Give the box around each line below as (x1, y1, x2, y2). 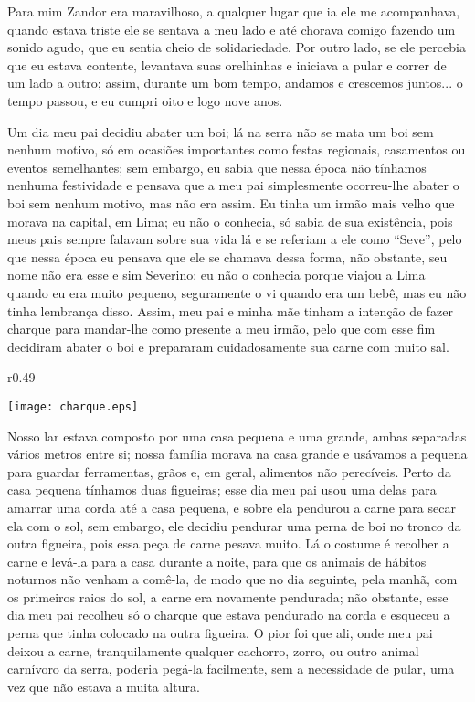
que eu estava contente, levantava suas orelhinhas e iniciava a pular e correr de (7, 55, 447, 74)
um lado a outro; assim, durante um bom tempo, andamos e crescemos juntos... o (7, 73, 463, 92)
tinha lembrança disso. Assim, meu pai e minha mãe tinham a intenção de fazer (7, 301, 454, 320)
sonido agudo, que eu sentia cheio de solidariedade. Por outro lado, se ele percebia (7, 37, 466, 57)
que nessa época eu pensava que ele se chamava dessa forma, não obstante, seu (7, 247, 448, 266)
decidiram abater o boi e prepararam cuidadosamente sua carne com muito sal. (7, 336, 449, 356)
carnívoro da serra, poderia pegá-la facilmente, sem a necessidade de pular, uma (7, 659, 455, 678)
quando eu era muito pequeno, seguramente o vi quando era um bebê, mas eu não (7, 282, 467, 302)
